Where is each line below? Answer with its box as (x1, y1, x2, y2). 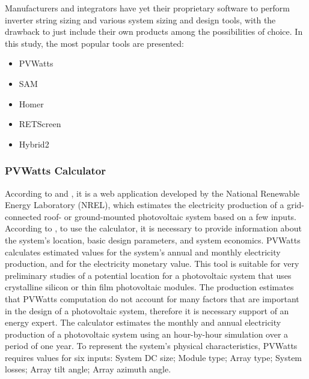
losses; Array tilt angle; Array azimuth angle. (5, 363, 171, 375)
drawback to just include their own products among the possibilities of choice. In (5, 25, 303, 38)
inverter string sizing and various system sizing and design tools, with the (5, 13, 276, 26)
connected (5, 210, 41, 222)
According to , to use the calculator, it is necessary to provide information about (5, 222, 302, 234)
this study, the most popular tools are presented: (5, 37, 185, 49)
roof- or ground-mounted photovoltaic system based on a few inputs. (44, 210, 296, 222)
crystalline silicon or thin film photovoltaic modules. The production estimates (5, 281, 294, 293)
